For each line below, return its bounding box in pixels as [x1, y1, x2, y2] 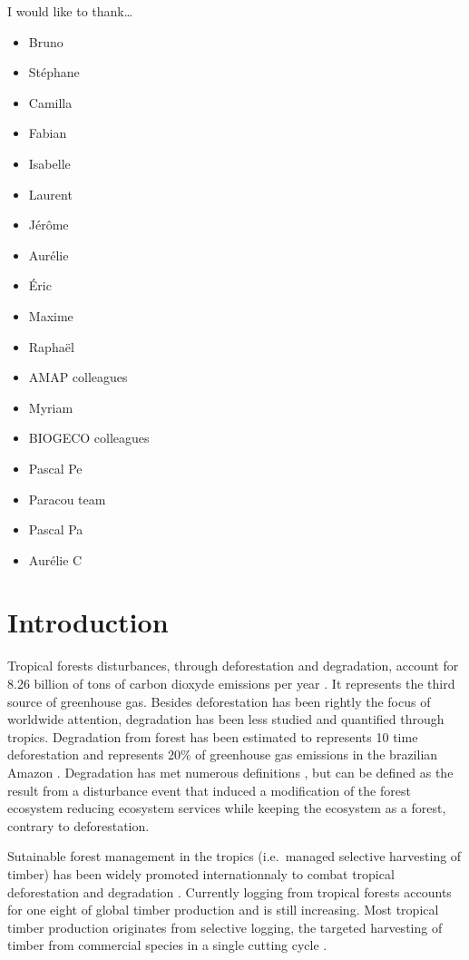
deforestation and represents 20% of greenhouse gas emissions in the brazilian [7, 745, 438, 764]
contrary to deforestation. [7, 816, 150, 835]
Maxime [28, 306, 73, 325]
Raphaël [28, 337, 74, 356]
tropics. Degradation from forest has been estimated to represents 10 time [7, 727, 418, 746]
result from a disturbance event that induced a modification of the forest [7, 780, 411, 799]
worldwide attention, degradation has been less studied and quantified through [7, 710, 445, 729]
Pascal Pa [28, 520, 83, 539]
